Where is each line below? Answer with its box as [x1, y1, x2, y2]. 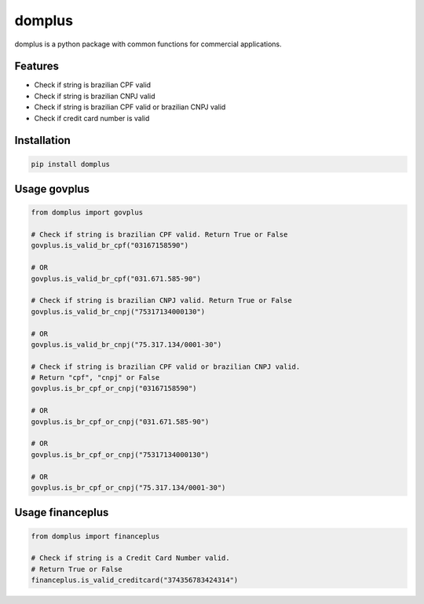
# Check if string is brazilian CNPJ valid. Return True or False [31, 296, 292, 305]
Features [14, 60, 59, 73]
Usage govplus [14, 182, 90, 196]
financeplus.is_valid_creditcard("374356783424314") [31, 576, 239, 585]
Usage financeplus [14, 506, 109, 519]
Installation [14, 134, 71, 147]
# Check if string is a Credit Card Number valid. [31, 554, 231, 562]
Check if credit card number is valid [34, 113, 150, 123]
